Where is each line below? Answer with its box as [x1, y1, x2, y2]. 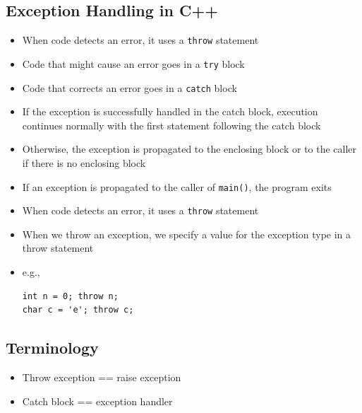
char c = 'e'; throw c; [22, 305, 134, 315]
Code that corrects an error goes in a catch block [22, 80, 237, 95]
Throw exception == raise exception [22, 370, 181, 385]
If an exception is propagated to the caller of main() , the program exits [22, 179, 332, 194]
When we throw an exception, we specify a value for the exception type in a [22, 226, 351, 241]
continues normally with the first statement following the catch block [22, 117, 321, 132]
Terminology [6, 337, 99, 359]
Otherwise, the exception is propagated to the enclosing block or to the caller [22, 141, 357, 156]
